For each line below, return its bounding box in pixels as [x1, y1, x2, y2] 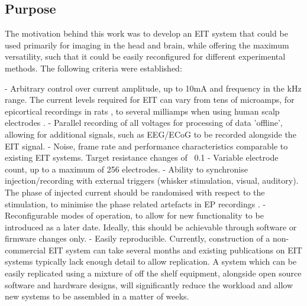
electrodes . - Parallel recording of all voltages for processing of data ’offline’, [5, 116, 283, 129]
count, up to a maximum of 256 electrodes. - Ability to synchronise [5, 162, 248, 175]
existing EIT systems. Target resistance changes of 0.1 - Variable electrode [5, 151, 279, 164]
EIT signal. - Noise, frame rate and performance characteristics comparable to [5, 139, 288, 152]
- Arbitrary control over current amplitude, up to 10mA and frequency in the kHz [5, 82, 302, 94]
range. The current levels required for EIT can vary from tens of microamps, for [5, 93, 295, 106]
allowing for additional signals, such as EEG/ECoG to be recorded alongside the [5, 128, 296, 140]
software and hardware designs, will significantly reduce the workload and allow [5, 278, 293, 291]
